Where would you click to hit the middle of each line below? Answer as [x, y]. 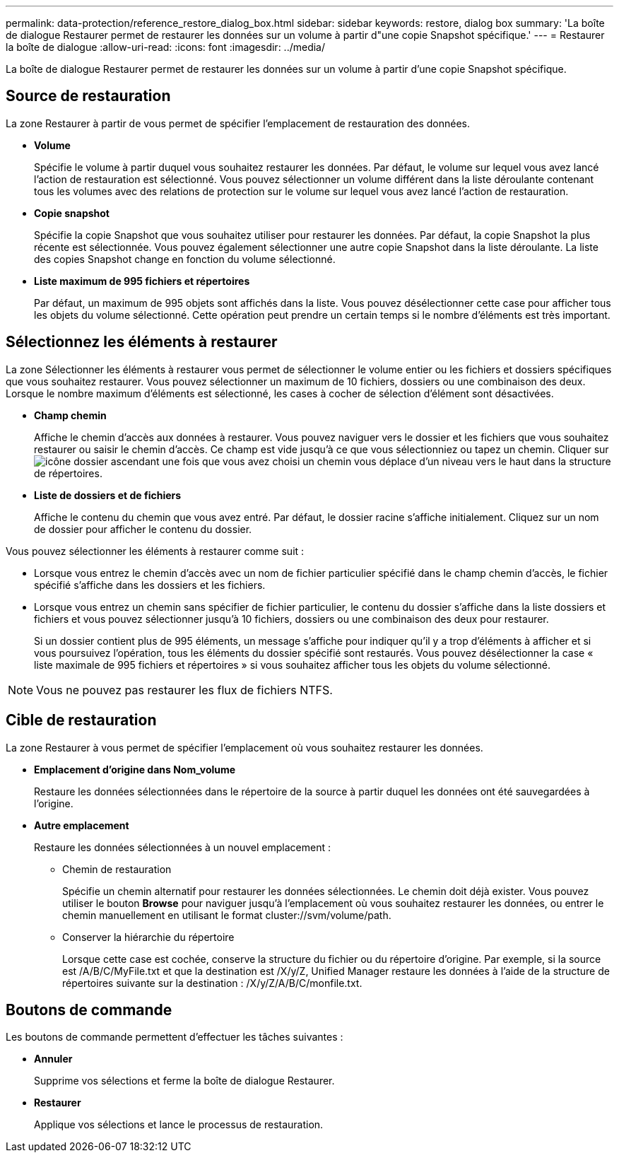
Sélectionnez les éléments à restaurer [142, 342]
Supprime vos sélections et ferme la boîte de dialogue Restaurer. [184, 1081]
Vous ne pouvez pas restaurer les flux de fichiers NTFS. [184, 690]
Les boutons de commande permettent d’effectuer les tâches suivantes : [175, 1037]
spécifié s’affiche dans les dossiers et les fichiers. [150, 585]
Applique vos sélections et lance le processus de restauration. [179, 1125]
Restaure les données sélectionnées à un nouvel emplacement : [182, 847]
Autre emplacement [82, 825]
